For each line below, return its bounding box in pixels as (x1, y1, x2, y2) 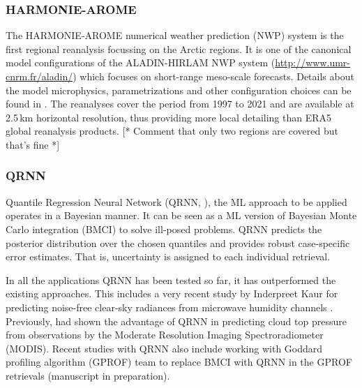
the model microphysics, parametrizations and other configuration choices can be (6, 82, 352, 97)
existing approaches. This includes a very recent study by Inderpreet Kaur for (6, 286, 338, 301)
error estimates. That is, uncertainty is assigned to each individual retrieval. (6, 249, 331, 264)
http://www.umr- (275, 55, 351, 70)
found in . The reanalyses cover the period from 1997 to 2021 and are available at (6, 96, 354, 111)
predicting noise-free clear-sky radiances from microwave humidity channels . (6, 299, 333, 314)
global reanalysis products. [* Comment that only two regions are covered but (6, 124, 338, 138)
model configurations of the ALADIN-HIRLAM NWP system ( (6, 55, 276, 70)
